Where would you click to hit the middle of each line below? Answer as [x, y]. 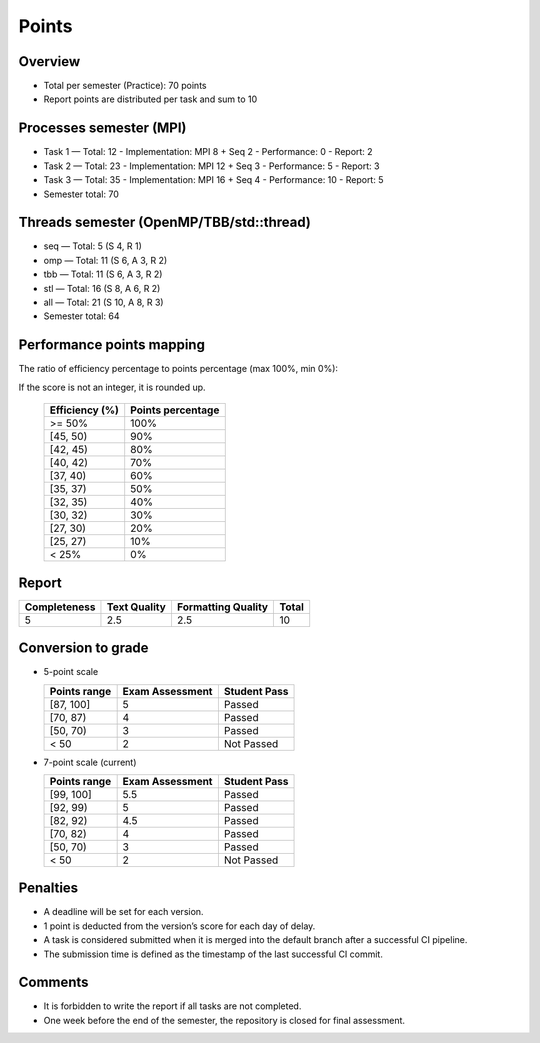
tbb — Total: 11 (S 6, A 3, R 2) [103, 274]
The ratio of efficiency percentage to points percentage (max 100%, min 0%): [178, 369]
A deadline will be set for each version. [123, 912]
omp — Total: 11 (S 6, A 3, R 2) [105, 260]
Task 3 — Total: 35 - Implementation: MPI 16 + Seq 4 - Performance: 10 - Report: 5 [213, 180]
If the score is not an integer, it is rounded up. [112, 387]
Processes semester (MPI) [102, 128]
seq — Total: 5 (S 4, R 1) [92, 246]
